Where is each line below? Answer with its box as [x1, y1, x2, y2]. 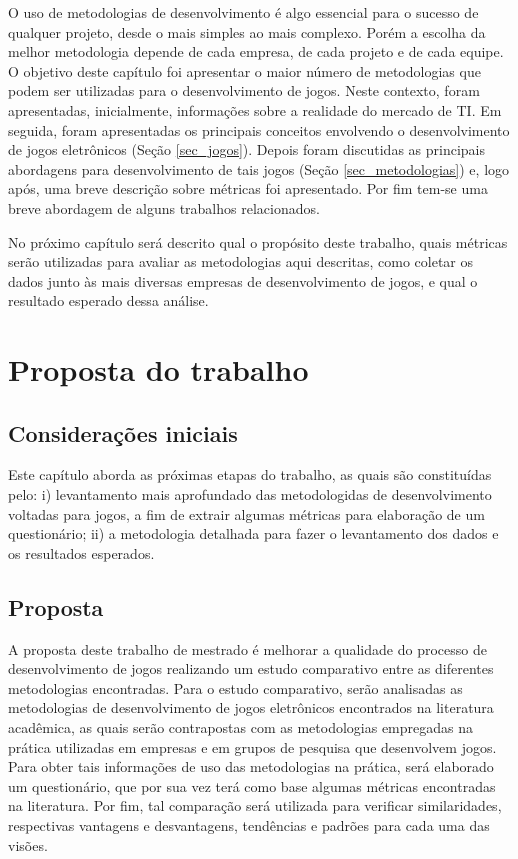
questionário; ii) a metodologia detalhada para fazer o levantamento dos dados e [8, 523, 499, 544]
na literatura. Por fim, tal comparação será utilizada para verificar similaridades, [8, 795, 502, 816]
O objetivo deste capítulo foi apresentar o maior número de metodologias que [8, 60, 481, 81]
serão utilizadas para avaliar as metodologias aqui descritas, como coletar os [8, 251, 474, 272]
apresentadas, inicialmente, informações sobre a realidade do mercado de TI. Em [8, 99, 502, 120]
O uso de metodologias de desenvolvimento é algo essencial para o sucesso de [8, 2, 479, 22]
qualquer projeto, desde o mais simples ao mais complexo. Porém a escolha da [8, 21, 486, 42]
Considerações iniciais [8, 417, 238, 448]
